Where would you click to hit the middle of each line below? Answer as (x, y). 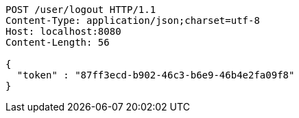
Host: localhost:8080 (63, 31)
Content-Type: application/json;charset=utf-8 (133, 20)
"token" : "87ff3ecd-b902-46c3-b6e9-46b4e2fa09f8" (156, 75)
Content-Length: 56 (58, 42)
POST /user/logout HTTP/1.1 (81, 10)
